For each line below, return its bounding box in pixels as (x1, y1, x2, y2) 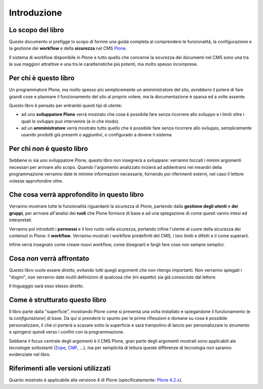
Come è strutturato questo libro (9, 296, 107, 304)
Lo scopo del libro (9, 26, 64, 34)
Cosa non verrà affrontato (9, 255, 90, 263)
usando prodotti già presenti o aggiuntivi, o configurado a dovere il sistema (21, 132, 172, 138)
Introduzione (9, 7, 62, 18)
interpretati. (9, 217, 33, 223)
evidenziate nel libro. (9, 352, 51, 357)
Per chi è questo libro (9, 74, 75, 82)
